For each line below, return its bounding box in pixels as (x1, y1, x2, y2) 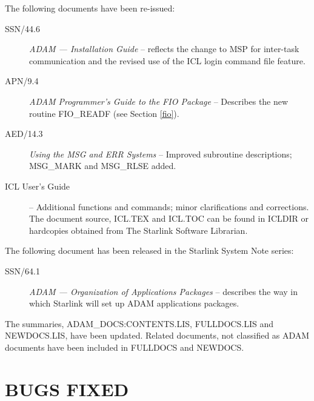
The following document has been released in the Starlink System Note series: (5, 244, 294, 257)
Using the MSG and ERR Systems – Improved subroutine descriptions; (29, 147, 292, 160)
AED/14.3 (5, 127, 43, 140)
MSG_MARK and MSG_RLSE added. (29, 159, 176, 172)
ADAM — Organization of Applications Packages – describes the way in (29, 285, 298, 297)
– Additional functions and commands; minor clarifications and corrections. (29, 200, 309, 213)
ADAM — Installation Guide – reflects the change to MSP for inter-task (29, 42, 299, 55)
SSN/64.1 (5, 264, 40, 277)
